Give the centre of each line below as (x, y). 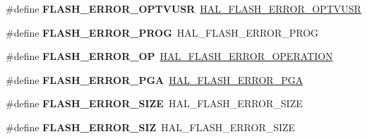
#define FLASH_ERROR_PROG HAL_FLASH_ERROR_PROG (162, 32)
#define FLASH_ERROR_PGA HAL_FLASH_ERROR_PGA (155, 79)
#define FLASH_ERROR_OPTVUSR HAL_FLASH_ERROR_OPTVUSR (183, 8)
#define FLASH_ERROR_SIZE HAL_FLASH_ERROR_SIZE (154, 103)
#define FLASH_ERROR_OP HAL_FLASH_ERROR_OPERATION (169, 56)
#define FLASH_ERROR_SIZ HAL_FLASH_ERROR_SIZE (151, 127)
